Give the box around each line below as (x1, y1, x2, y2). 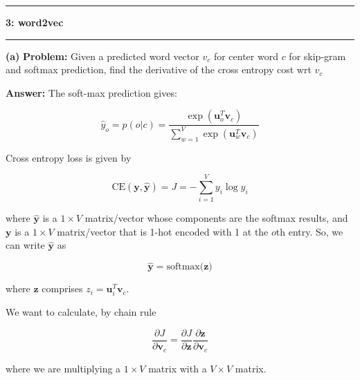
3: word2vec (6, 15, 64, 29)
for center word (213, 48, 278, 63)
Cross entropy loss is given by (6, 150, 132, 164)
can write (6, 238, 45, 252)
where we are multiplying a (6, 361, 121, 375)
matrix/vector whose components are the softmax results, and (84, 211, 348, 225)
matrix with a (148, 361, 207, 375)
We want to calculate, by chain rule (6, 305, 156, 319)
